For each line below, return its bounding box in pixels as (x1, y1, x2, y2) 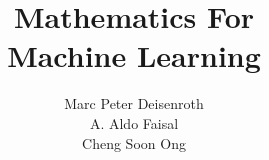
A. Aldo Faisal (89, 112, 179, 133)
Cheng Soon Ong (82, 132, 186, 153)
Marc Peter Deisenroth (64, 93, 204, 114)
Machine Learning (7, 35, 261, 76)
